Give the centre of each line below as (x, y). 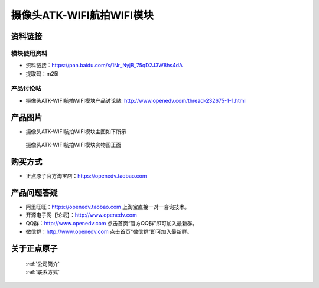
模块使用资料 (29, 53)
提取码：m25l (42, 73)
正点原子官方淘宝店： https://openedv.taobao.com (86, 176)
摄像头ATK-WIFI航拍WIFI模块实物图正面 (74, 145)
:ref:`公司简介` (43, 264)
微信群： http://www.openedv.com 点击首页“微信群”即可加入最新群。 (109, 232)
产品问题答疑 (34, 193)
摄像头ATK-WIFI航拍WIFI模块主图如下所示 (76, 131)
